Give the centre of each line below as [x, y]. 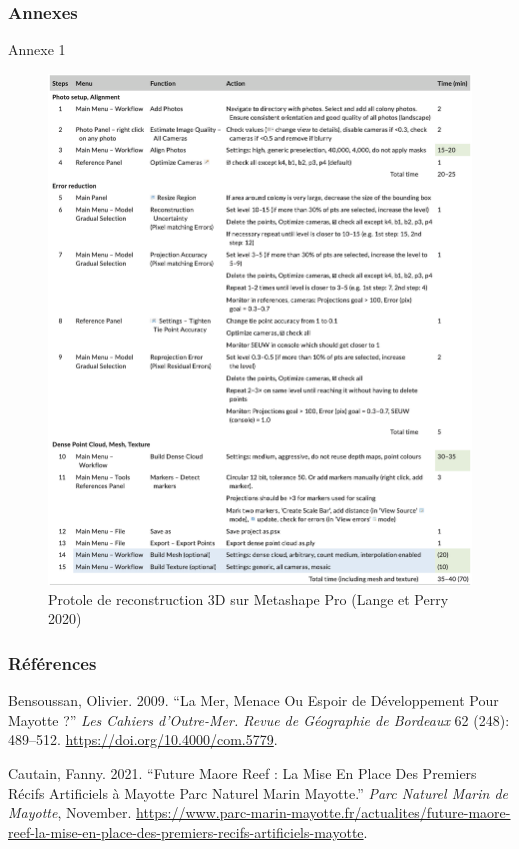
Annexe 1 [37, 49]
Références [52, 662]
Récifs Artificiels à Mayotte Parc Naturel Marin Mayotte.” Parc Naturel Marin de [258, 792]
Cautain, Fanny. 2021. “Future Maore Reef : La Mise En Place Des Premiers [242, 772]
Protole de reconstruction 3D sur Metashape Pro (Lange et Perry [248, 598]
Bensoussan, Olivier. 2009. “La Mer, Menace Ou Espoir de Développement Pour [253, 700]
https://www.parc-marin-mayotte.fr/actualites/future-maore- [323, 812]
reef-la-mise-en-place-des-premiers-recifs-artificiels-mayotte [186, 831]
